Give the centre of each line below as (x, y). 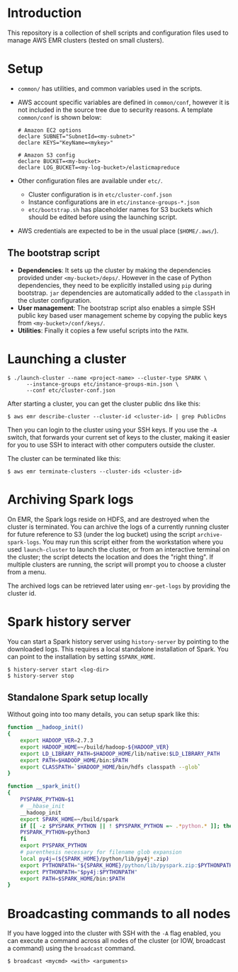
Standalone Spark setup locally (78, 697)
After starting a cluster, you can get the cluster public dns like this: (104, 403)
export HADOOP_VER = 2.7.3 (57, 741)
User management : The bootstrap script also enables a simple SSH (117, 308)
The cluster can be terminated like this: (64, 458)
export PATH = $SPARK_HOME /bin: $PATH (73, 878)
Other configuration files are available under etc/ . (90, 180)
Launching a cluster (67, 359)
